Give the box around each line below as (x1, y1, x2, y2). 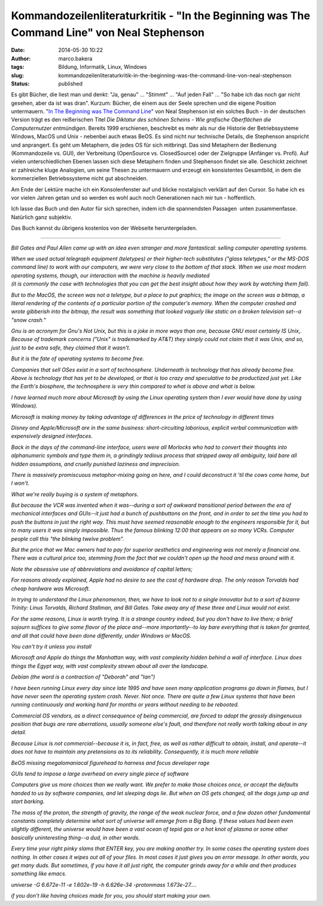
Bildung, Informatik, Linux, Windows (58, 63, 147, 71)
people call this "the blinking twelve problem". (11, 535, 124, 542)
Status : (11, 80, 30, 87)
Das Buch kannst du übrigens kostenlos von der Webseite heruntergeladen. (11, 224, 197, 232)
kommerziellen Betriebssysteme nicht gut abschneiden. (11, 175, 148, 182)
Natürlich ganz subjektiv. (11, 213, 72, 221)
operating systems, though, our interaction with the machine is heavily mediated (11, 272, 210, 279)
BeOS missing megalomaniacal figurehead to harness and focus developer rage (11, 759, 210, 766)
